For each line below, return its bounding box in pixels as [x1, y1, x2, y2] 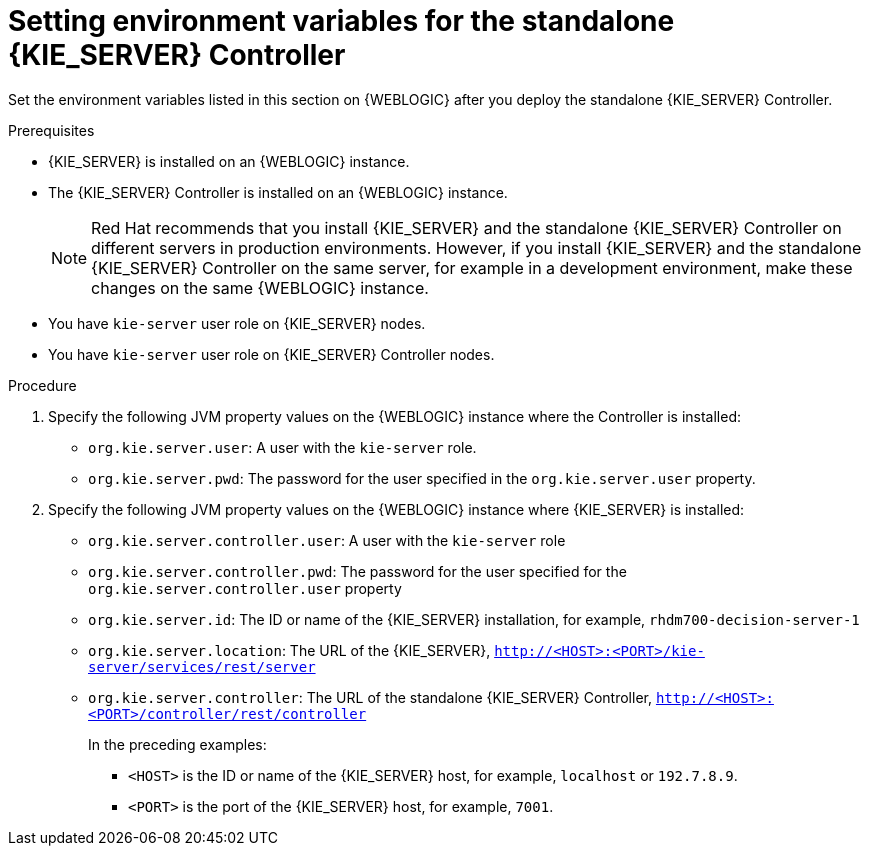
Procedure [8, 376, 77, 394]
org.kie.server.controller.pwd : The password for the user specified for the [88, 562, 627, 580]
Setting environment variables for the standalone [8, 4, 675, 38]
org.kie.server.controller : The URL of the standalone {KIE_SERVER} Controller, [88, 688, 652, 706]
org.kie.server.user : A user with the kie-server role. [88, 438, 477, 456]
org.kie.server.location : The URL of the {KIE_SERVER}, [88, 641, 491, 659]
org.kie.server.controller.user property [88, 579, 402, 597]
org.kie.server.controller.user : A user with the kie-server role [88, 531, 566, 549]
